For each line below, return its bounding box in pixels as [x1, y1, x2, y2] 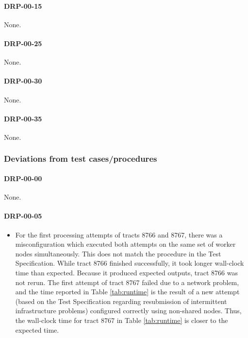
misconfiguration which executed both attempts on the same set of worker [15, 239, 236, 249]
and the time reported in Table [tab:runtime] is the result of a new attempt [15, 287, 240, 297]
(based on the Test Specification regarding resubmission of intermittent [15, 296, 227, 306]
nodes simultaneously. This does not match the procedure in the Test [15, 248, 221, 258]
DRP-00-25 [4, 38, 42, 48]
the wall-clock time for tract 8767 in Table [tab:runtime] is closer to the [15, 315, 228, 325]
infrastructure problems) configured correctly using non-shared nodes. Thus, [15, 305, 242, 316]
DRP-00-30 [4, 76, 42, 86]
